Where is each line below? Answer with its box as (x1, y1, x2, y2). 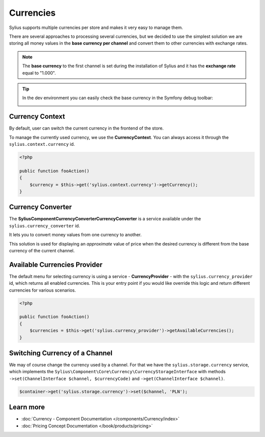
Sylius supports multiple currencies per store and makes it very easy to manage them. (9, 25, 184, 30)
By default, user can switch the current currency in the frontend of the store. (9, 125, 164, 131)
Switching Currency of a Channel (9, 349, 113, 357)
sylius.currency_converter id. (9, 222, 80, 228)
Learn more (9, 403, 45, 411)
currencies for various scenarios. (9, 287, 76, 293)
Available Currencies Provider (9, 260, 103, 269)
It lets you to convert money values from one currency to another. (9, 232, 142, 238)
